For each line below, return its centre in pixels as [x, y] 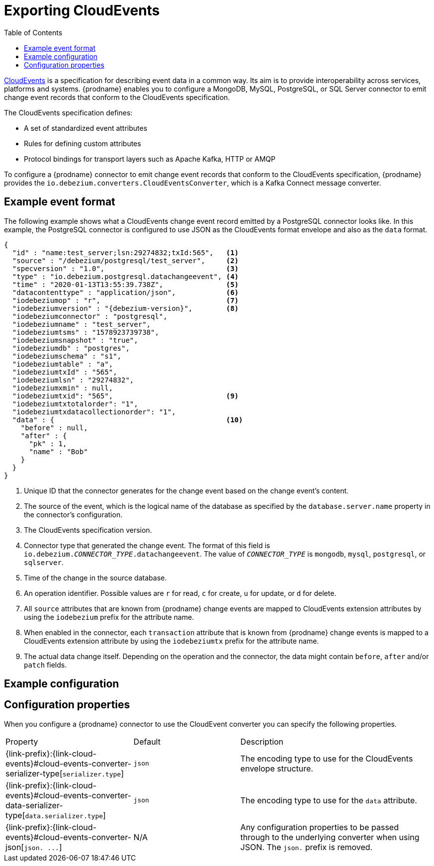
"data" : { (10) [128, 420]
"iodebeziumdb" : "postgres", [71, 348]
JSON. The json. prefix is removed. [306, 847]
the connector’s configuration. [73, 514]
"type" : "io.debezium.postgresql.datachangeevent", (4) [126, 276]
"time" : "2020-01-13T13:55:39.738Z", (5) [126, 284]
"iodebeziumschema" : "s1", [67, 356]
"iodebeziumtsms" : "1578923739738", [86, 332]
